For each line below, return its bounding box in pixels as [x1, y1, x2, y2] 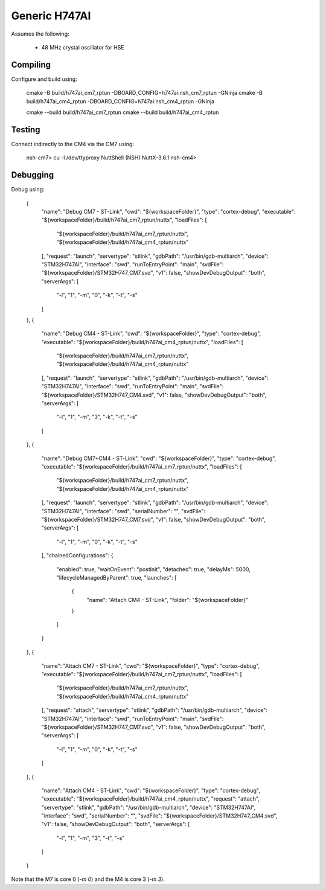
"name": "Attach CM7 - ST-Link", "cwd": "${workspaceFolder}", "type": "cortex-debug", [41, 662, 260, 670]
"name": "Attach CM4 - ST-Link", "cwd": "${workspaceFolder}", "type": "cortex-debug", [41, 787, 261, 794]
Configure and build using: [11, 75, 78, 83]
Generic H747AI [11, 9, 91, 22]
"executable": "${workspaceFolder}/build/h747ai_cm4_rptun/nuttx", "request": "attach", [41, 795, 260, 802]
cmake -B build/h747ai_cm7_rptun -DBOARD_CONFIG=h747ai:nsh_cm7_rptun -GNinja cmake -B [26, 89, 263, 97]
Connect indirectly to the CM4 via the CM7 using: [11, 140, 134, 147]
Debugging [11, 170, 54, 181]
